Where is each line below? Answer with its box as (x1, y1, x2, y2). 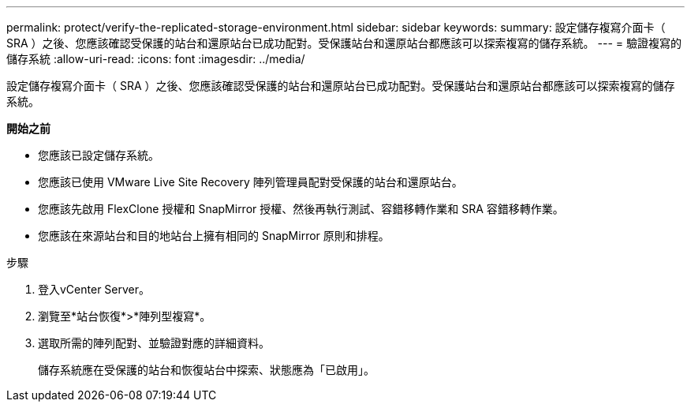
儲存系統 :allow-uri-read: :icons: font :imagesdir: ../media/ (6, 52, 305, 66)
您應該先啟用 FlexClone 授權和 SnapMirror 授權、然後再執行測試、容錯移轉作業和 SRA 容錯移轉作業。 (38, 202, 564, 215)
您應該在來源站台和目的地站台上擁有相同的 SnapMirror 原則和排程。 (38, 229, 390, 242)
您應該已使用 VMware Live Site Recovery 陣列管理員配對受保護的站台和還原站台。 (38, 175, 463, 189)
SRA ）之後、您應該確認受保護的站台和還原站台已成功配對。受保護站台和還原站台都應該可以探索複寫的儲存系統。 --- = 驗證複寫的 (6, 36, 682, 50)
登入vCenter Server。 (38, 283, 151, 296)
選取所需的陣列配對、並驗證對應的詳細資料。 (38, 336, 270, 350)
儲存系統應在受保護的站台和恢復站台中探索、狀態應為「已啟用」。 (38, 363, 375, 376)
